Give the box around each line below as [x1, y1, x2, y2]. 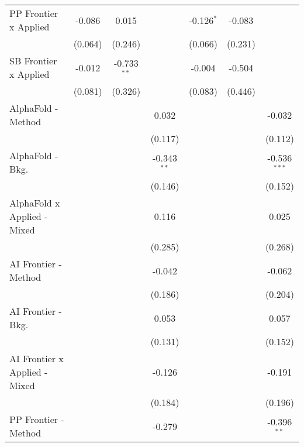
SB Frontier [9, 54, 57, 67]
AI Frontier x [9, 352, 64, 365]
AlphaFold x [9, 196, 60, 209]
